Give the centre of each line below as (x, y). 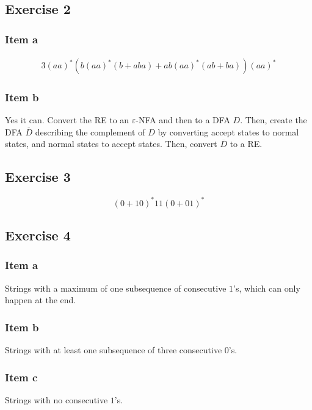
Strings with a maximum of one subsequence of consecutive (116, 288)
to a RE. (246, 144)
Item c (21, 377)
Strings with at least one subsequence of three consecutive (114, 350)
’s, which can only (267, 288)
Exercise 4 (38, 235)
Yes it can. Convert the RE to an (67, 120)
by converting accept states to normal (228, 131)
